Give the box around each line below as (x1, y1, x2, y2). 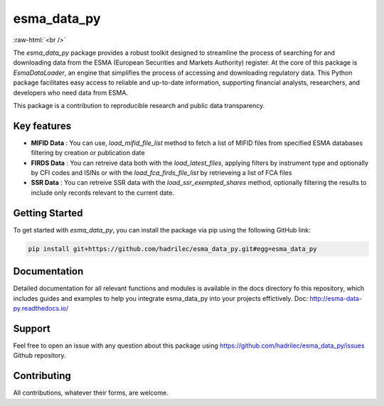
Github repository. (13, 351, 67, 360)
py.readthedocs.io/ (13, 304, 69, 312)
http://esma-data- (309, 294, 363, 302)
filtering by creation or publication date (31, 149, 145, 157)
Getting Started (13, 207, 83, 219)
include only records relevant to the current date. (31, 188, 174, 197)
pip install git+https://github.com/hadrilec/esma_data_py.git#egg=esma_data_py (28, 245, 317, 252)
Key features (13, 119, 71, 132)
